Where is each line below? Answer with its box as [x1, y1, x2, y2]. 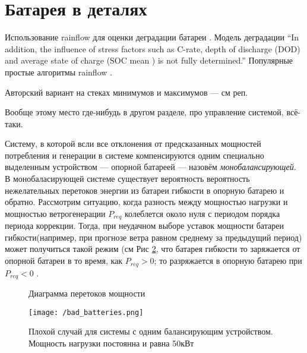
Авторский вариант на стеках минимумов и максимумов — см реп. [5, 86, 248, 98]
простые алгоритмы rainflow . [5, 65, 112, 78]
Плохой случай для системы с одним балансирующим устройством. [29, 325, 273, 338]
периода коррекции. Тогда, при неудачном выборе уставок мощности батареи [5, 219, 284, 232]
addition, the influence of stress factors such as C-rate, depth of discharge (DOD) [5, 42, 300, 55]
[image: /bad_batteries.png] [29, 308, 144, 317]
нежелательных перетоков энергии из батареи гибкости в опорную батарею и [5, 184, 284, 196]
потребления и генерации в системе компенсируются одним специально [5, 149, 264, 161]
